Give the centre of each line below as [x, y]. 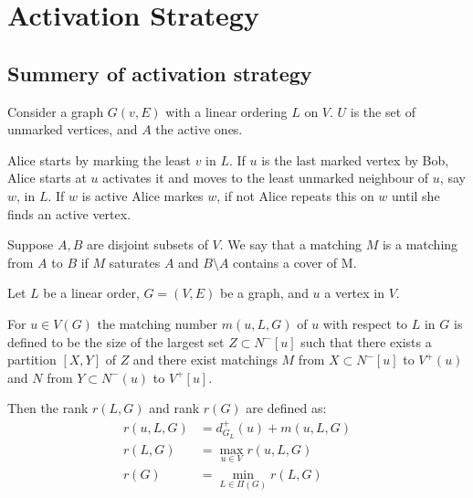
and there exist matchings [205, 360]
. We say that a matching [290, 244]
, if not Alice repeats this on [295, 195]
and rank [174, 408]
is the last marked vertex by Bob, [355, 159]
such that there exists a [366, 341]
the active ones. [199, 129]
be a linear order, [91, 293]
